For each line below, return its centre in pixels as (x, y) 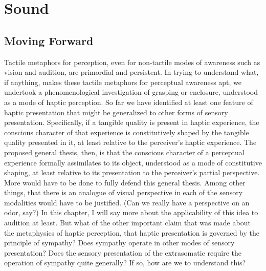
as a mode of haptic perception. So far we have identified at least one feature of (129, 102)
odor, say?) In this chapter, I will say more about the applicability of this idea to (131, 212)
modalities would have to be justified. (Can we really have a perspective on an (127, 202)
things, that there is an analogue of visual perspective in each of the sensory (124, 192)
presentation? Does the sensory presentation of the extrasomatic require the (123, 252)
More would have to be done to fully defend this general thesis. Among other (125, 182)
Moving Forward (49, 40)
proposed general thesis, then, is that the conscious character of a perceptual (124, 152)
